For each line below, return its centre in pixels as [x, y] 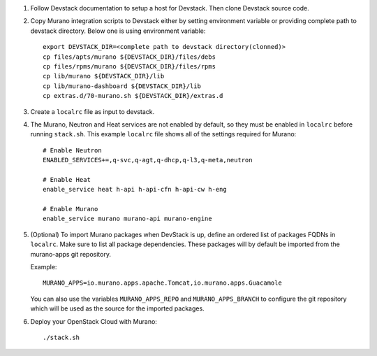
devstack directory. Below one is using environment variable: [118, 31]
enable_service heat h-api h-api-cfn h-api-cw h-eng [135, 190]
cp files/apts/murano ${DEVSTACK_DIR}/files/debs [130, 57]
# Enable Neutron [72, 150]
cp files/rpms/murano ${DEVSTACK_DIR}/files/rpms [130, 66]
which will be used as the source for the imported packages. [118, 308]
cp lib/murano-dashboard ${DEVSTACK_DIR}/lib [122, 86]
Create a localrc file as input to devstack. [93, 111]
